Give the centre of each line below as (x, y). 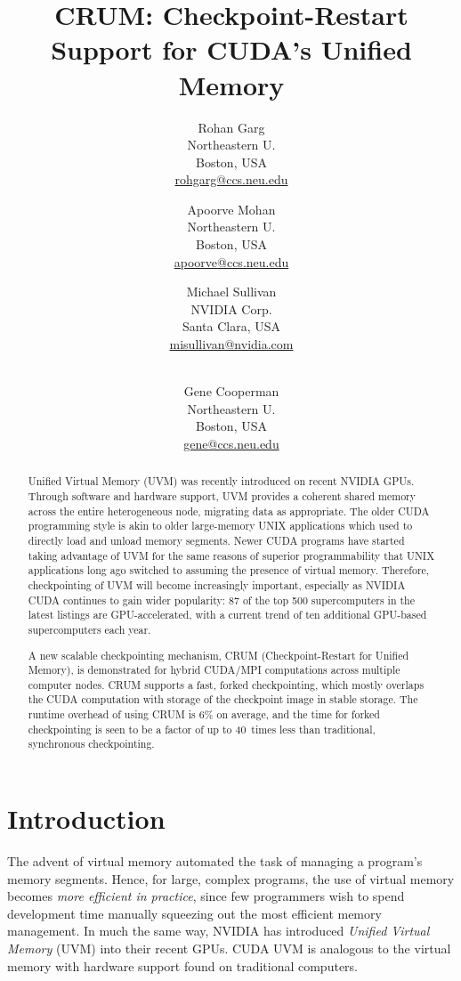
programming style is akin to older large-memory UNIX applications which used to (220, 526)
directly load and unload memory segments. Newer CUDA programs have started (216, 541)
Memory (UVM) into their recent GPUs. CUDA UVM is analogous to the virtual (229, 948)
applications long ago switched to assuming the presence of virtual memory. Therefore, (229, 570)
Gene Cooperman (231, 391)
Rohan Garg (231, 127)
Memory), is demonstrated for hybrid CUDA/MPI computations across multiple (214, 670)
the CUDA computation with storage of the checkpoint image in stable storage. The (223, 699)
